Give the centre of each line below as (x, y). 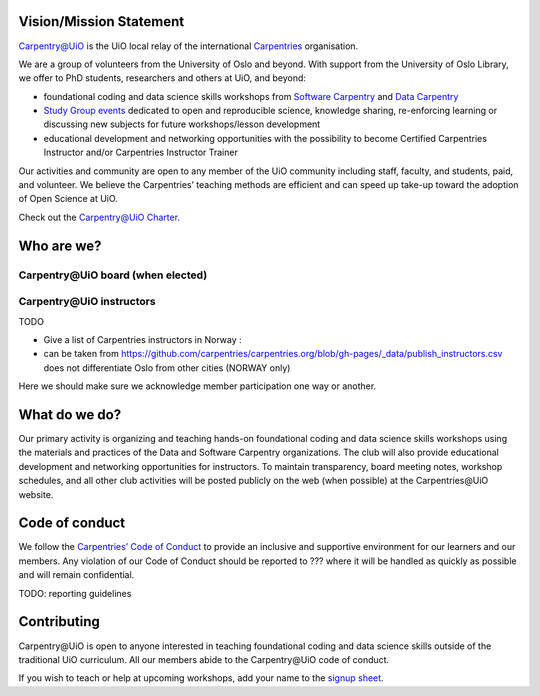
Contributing (59, 621)
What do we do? (70, 414)
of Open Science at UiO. (68, 199)
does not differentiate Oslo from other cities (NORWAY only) (167, 367)
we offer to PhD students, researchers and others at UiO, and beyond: (162, 78)
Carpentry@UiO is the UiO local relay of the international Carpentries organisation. (188, 46)
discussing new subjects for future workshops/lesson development (182, 124)
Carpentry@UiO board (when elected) (113, 275)
